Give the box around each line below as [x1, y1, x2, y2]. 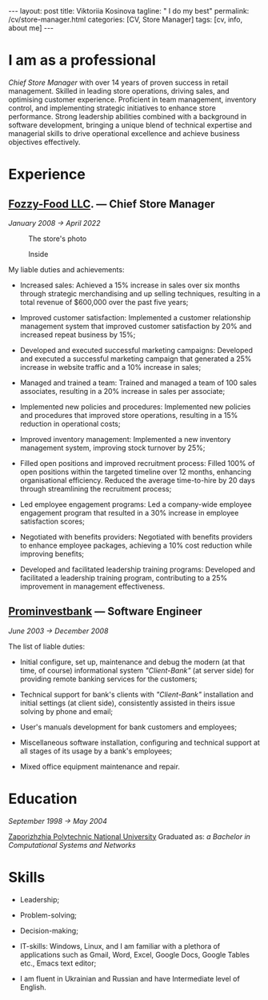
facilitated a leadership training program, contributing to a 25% [19, 572, 228, 582]
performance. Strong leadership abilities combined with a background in [8, 111, 247, 121]
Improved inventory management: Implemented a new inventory [19, 434, 231, 444]
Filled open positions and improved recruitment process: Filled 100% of [19, 458, 255, 468]
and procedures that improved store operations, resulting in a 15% [19, 410, 238, 420]
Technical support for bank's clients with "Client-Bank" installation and [19, 689, 254, 699]
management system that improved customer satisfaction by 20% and [19, 321, 252, 331]
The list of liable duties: [8, 641, 86, 651]
